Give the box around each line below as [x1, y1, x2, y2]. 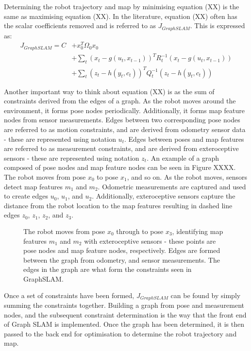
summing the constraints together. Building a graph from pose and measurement [4, 300, 245, 310]
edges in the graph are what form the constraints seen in [23, 264, 192, 274]
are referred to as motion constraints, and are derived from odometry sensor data [4, 124, 246, 134]
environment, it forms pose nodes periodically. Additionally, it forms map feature [4, 105, 245, 115]
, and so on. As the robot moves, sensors [127, 172, 248, 182]
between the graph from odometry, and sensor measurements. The [23, 254, 220, 265]
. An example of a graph [147, 152, 219, 163]
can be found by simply [170, 290, 241, 300]
